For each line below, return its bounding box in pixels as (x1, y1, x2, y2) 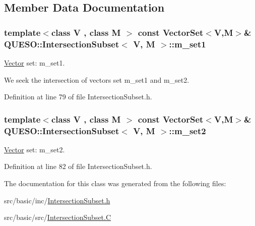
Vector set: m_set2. (4, 144, 65, 154)
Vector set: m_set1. (4, 57, 65, 68)
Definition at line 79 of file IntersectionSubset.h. (4, 91, 152, 102)
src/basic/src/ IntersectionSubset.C (4, 212, 111, 222)
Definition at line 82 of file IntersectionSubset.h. (4, 161, 152, 172)
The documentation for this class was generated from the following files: (4, 178, 226, 189)
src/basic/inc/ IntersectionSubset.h (4, 195, 110, 205)
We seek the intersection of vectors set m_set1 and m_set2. (4, 74, 189, 85)
